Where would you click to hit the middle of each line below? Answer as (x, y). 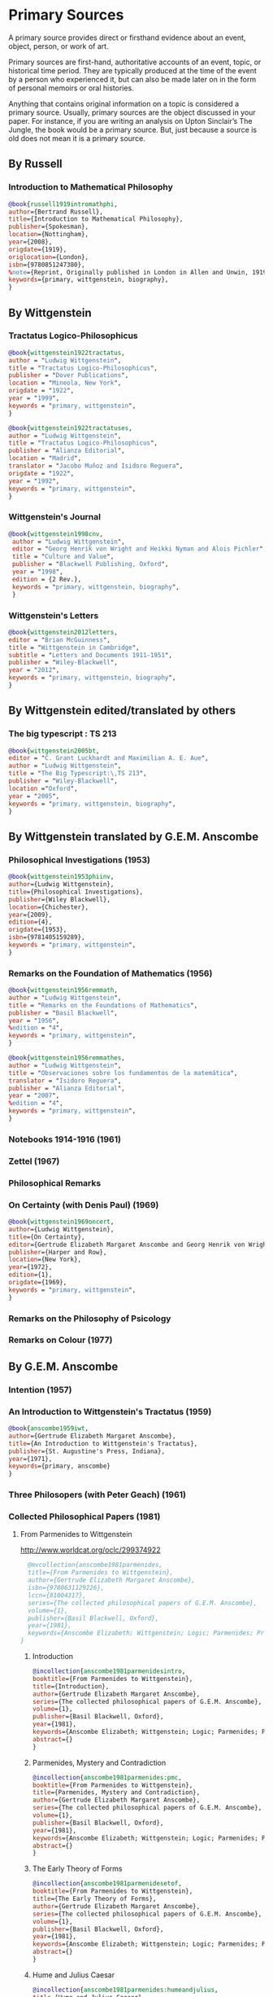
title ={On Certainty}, (47, 1237)
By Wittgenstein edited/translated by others (122, 711)
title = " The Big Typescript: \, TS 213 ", (78, 774)
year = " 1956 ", (34, 1020)
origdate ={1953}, (38, 930)
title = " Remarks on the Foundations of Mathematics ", (103, 1005)
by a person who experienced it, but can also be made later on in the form (132, 79)
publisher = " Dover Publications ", (69, 375)
